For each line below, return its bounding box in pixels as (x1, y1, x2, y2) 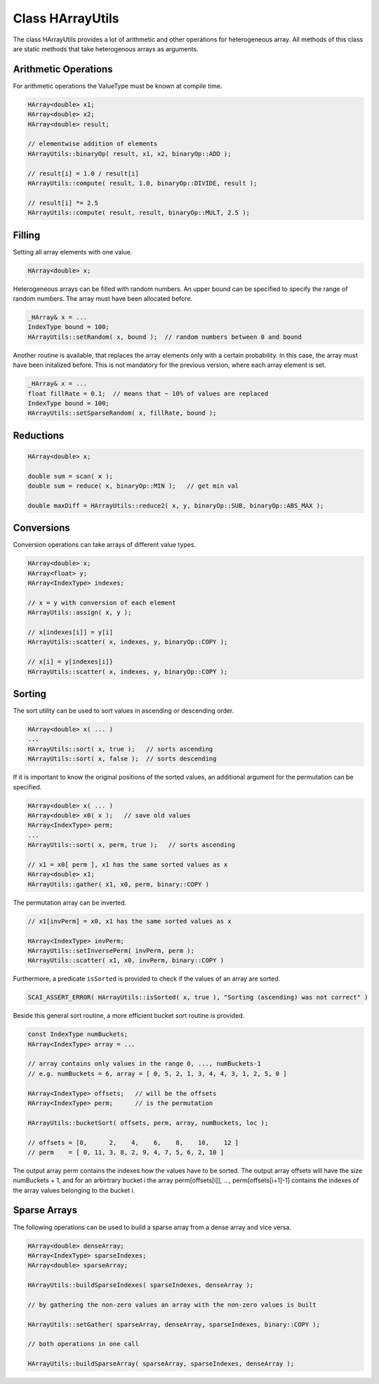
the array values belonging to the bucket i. (13, 1186, 135, 1194)
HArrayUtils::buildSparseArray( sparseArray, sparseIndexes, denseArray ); (27, 1360, 295, 1368)
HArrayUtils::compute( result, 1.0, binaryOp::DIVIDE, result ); (27, 179, 258, 187)
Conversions (13, 522, 70, 534)
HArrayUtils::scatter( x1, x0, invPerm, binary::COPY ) (27, 957, 225, 964)
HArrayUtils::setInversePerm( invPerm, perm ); (27, 946, 194, 955)
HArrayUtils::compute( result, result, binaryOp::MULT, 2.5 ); (27, 209, 251, 217)
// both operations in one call (27, 1340, 140, 1348)
